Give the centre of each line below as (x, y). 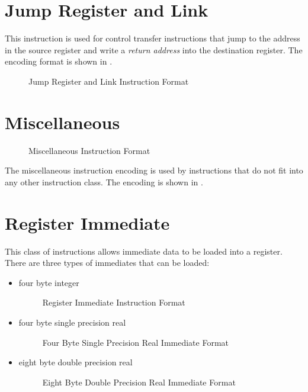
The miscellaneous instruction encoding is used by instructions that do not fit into (154, 170)
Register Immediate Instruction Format (114, 302)
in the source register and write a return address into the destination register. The (154, 49)
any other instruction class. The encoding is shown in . (104, 181)
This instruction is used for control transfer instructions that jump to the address (153, 38)
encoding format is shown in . (59, 61)
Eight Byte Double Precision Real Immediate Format (139, 382)
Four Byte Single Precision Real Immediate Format (136, 342)
